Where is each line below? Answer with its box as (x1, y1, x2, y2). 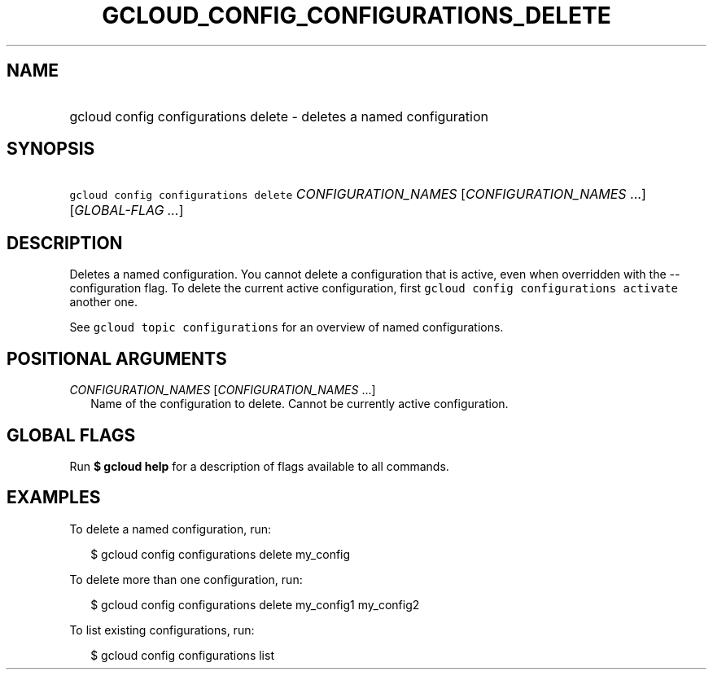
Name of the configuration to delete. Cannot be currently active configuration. (90, 397, 509, 411)
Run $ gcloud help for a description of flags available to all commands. (69, 459, 449, 473)
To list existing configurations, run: (69, 622, 255, 637)
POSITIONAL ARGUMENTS (7, 348, 227, 369)
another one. (69, 295, 138, 309)
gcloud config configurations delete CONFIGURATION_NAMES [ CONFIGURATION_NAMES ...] (69, 186, 646, 203)
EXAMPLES (7, 487, 101, 508)
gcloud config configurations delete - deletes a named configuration (69, 108, 488, 125)
